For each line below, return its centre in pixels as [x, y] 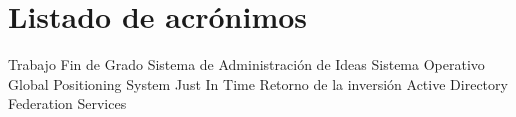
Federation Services [67, 103]
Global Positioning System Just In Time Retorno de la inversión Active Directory [258, 83]
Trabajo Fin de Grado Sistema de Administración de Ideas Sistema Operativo [246, 64]
